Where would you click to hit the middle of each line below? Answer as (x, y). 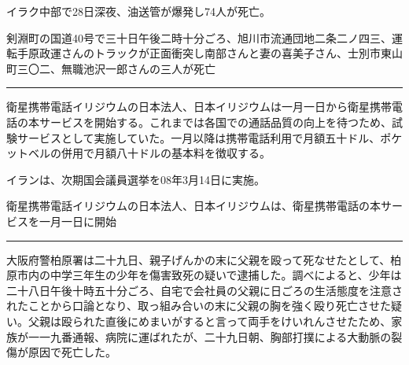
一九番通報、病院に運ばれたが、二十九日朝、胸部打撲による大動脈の (215, 336)
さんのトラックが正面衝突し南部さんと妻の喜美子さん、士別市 (221, 53)
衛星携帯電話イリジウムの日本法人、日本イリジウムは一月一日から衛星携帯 (199, 107)
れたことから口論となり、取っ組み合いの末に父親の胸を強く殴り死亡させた (199, 306)
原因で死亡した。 (72, 352)
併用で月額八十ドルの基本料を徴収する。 (166, 153)
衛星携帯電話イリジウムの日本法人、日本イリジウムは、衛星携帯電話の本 (193, 206)
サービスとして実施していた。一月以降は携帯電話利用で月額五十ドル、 (199, 137)
